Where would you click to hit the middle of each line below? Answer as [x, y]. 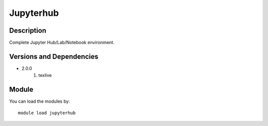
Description [28, 31]
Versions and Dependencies [54, 56]
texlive [45, 75]
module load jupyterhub [47, 113]
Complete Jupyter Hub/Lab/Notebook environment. [62, 43]
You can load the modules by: [40, 101]
